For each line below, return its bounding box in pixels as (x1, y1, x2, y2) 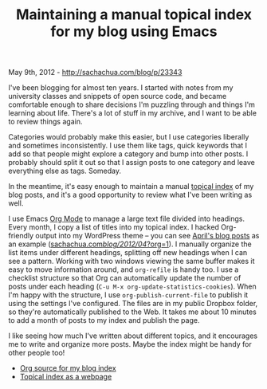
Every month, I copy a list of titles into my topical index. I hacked (8, 222, 219, 232)
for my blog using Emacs (50, 22, 218, 41)
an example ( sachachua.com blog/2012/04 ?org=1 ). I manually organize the (8, 239, 253, 249)
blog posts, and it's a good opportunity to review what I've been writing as (8, 190, 253, 200)
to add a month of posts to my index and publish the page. (8, 316, 200, 325)
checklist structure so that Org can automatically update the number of (8, 273, 241, 283)
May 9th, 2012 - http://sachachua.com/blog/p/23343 (8, 68, 183, 77)
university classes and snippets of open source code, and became (8, 92, 227, 101)
